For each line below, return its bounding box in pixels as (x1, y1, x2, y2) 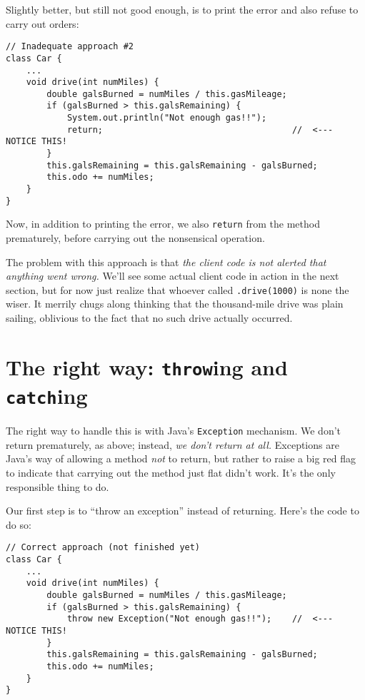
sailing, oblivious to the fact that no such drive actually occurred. (6, 310, 293, 325)
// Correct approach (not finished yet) (6, 542, 201, 553)
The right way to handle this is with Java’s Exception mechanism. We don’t (6, 423, 341, 438)
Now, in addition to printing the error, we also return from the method (6, 216, 320, 231)
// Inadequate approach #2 (6, 41, 134, 52)
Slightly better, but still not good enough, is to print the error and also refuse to (6, 2, 359, 16)
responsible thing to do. (6, 479, 109, 494)
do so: (6, 517, 31, 532)
